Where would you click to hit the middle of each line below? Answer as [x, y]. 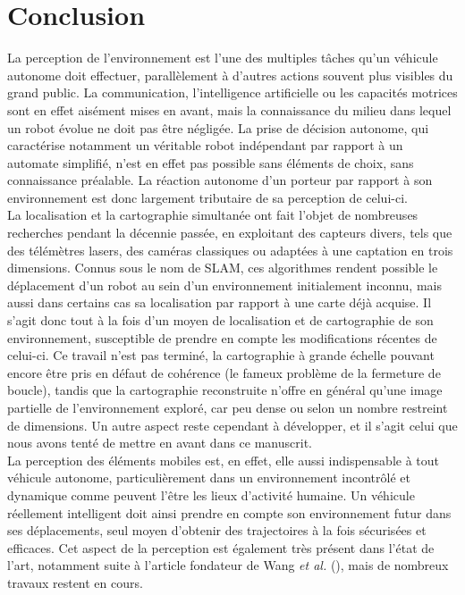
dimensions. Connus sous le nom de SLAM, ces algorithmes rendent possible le [223, 268]
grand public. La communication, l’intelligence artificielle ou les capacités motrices [232, 92]
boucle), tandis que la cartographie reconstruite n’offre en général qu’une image [225, 390]
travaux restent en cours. [75, 582]
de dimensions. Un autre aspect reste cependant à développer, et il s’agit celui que [232, 425]
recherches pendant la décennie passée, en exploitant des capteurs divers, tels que [230, 233]
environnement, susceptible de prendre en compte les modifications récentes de [222, 337]
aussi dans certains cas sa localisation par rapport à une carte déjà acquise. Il [220, 302]
